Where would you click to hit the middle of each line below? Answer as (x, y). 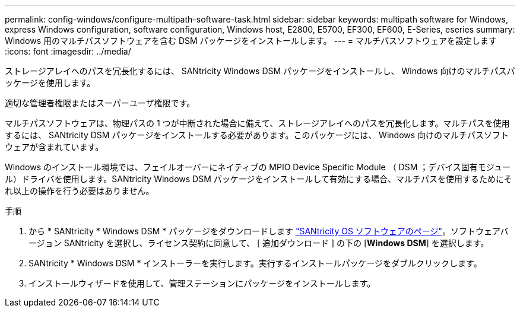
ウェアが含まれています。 (54, 147)
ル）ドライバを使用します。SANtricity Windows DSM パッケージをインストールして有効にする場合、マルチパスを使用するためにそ (259, 179)
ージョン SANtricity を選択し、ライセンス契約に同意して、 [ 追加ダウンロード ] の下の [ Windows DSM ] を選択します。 (259, 243)
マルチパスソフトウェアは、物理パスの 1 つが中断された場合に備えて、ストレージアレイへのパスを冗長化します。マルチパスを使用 (257, 123)
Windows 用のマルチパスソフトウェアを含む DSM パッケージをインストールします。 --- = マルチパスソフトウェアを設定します (251, 41)
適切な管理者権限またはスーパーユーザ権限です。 (100, 103)
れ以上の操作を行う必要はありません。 (80, 191)
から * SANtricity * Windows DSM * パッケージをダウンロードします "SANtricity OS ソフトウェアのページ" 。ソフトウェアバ (269, 231)
